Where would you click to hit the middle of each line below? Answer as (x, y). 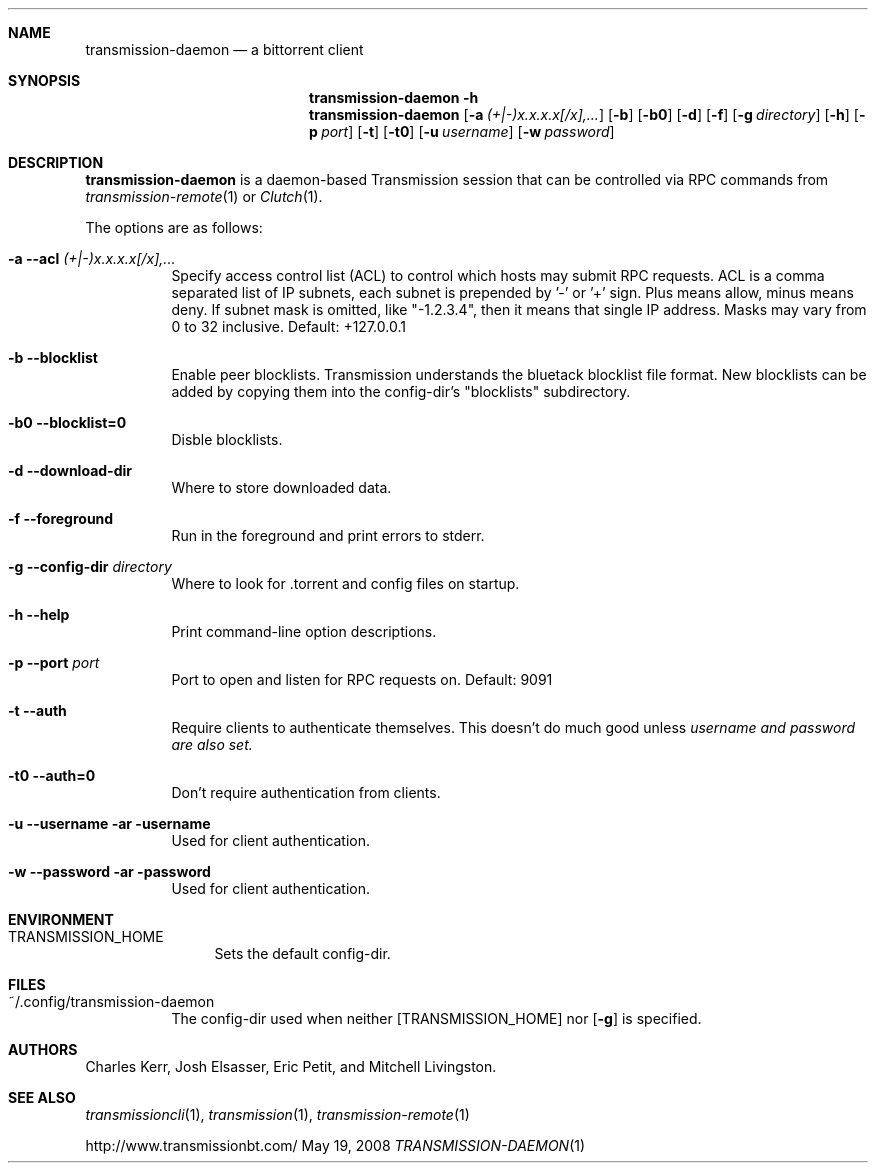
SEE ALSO (42, 1097)
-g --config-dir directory (90, 566)
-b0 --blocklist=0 (67, 422)
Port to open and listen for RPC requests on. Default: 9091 (362, 679)
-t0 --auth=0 (52, 775)
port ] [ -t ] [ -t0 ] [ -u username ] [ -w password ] (468, 131)
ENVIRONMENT (61, 919)
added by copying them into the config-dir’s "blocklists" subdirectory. (401, 391)
